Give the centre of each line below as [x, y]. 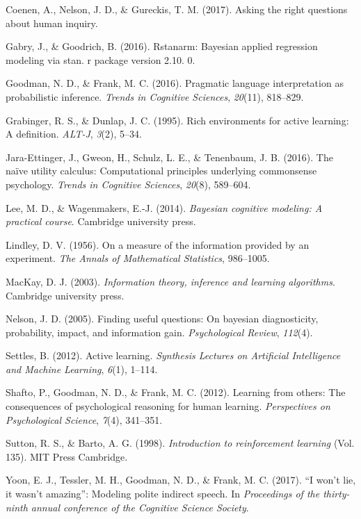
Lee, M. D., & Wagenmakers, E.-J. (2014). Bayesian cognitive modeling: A [164, 207]
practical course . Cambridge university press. [101, 221]
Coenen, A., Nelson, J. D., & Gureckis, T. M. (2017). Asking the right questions [177, 9]
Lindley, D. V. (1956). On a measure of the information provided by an [158, 244]
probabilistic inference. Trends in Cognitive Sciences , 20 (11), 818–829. [155, 96]
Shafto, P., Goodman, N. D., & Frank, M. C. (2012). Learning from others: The [176, 392]
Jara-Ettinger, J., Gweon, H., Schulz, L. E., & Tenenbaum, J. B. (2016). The [169, 157]
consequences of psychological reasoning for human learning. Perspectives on [168, 406]
